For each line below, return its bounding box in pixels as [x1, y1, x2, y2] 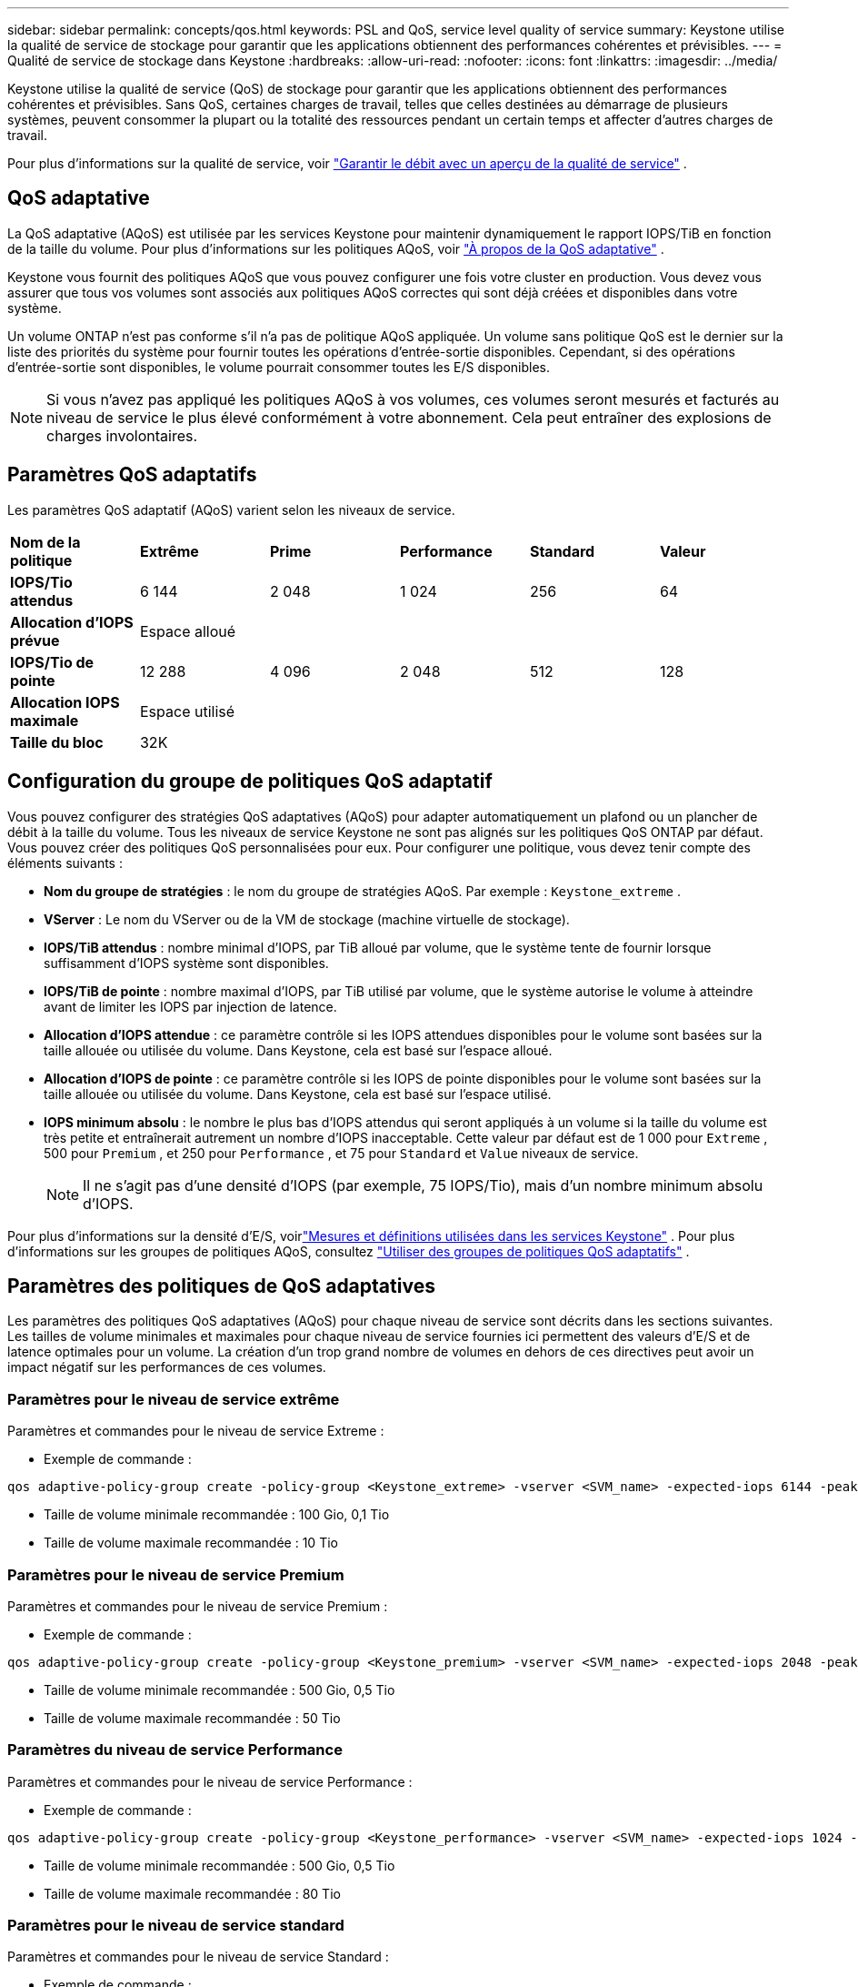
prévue [10, 630, 60, 650]
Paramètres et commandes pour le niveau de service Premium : [7, 1598, 388, 1614]
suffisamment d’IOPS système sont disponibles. [44, 954, 329, 971]
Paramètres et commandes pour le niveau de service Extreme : [7, 1423, 384, 1439]
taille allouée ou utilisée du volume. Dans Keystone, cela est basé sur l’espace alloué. [44, 1042, 553, 1058]
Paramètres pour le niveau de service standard [7, 1916, 344, 1934]
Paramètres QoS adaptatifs [7, 463, 257, 487]
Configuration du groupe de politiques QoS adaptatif [7, 770, 493, 793]
